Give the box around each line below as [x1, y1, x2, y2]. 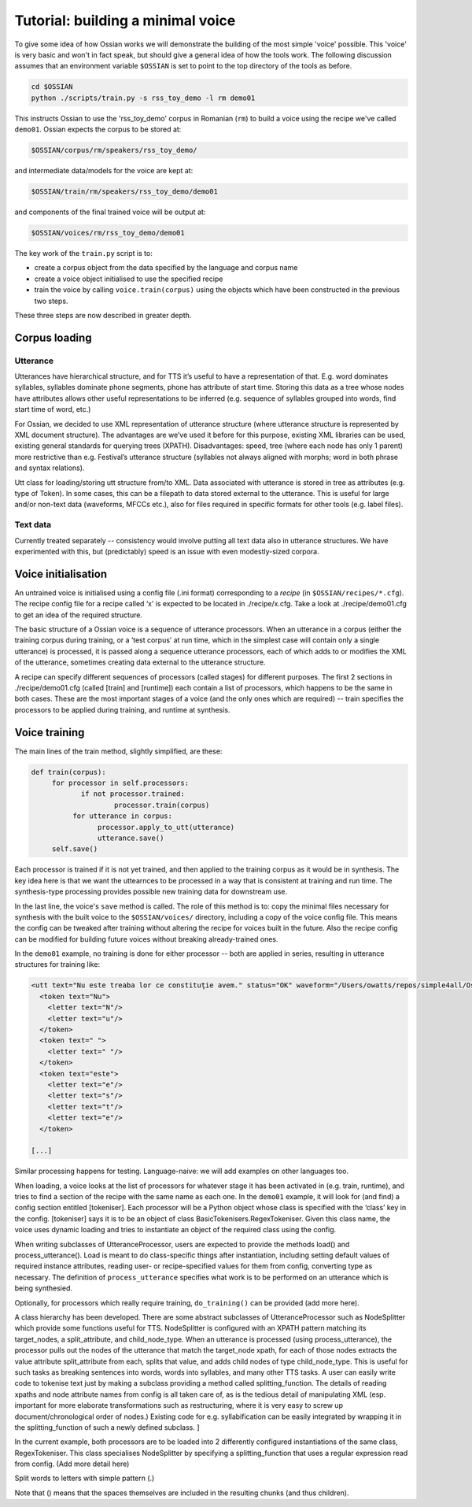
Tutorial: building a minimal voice [14, 12, 236, 29]
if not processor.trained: [80, 790, 185, 798]
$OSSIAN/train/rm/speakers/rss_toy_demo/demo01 [31, 187, 218, 196]
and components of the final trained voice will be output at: [14, 207, 206, 217]
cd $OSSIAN [31, 83, 73, 91]
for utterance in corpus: [72, 812, 173, 820]
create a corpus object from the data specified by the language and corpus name [34, 263, 298, 272]
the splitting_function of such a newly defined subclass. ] [14, 1422, 200, 1432]
